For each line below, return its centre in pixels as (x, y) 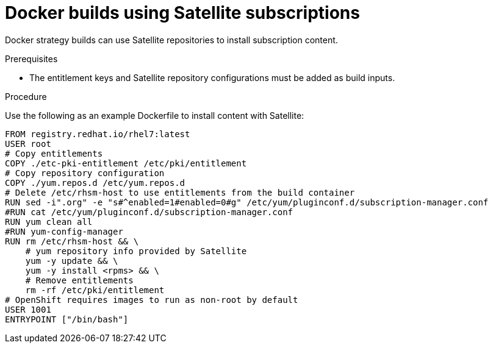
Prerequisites (31, 59)
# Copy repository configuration (85, 173)
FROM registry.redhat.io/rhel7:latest (98, 134)
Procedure (26, 96)
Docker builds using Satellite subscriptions (182, 13)
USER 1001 (28, 309)
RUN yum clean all (49, 222)
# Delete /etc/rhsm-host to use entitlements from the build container (180, 192)
